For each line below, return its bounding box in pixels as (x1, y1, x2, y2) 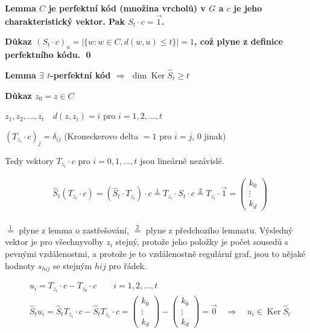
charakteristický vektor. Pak (5, 14, 125, 27)
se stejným (52, 259, 92, 271)
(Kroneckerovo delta (64, 129, 139, 142)
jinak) (204, 129, 226, 142)
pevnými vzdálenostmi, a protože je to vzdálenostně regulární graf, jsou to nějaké (5, 247, 306, 259)
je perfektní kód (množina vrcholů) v (48, 2, 206, 14)
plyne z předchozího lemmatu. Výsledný (145, 223, 293, 236)
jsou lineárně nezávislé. (139, 154, 224, 166)
